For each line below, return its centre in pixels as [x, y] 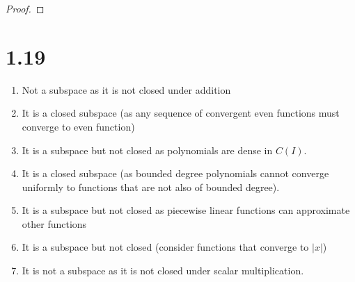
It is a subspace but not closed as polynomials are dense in [147, 150]
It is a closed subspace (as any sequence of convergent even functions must [181, 113]
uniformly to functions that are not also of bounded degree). [151, 186]
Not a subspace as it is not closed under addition [126, 89]
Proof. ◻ [25, 8]
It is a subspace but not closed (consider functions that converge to [165, 247]
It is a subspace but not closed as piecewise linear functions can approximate [186, 210]
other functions [54, 223]
